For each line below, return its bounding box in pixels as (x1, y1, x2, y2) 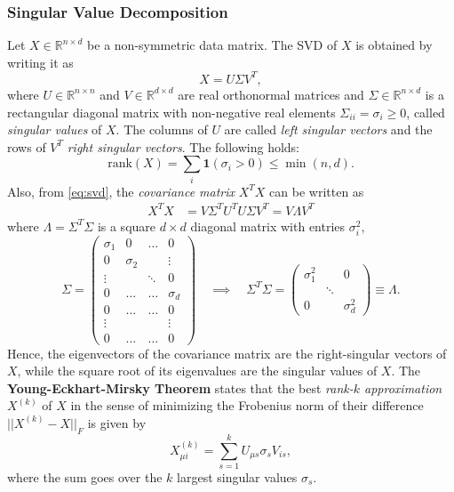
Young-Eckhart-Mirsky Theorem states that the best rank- (7, 378, 354, 397)
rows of (7, 137, 46, 156)
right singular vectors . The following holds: (67, 137, 300, 156)
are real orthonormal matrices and (178, 85, 364, 103)
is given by (87, 413, 147, 432)
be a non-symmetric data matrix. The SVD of (87, 36, 338, 54)
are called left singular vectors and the (224, 120, 433, 139)
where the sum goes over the (7, 467, 163, 486)
